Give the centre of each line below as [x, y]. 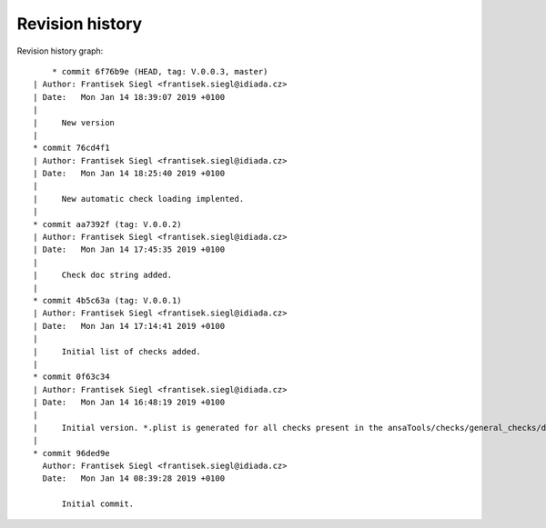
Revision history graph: [60, 51]
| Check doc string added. [103, 275]
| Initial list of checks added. [117, 351]
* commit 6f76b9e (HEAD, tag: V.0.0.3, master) [160, 71]
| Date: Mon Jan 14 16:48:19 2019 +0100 [129, 403]
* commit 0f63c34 [71, 377]
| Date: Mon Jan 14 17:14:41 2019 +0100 [129, 326]
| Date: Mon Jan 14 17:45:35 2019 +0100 [129, 249]
